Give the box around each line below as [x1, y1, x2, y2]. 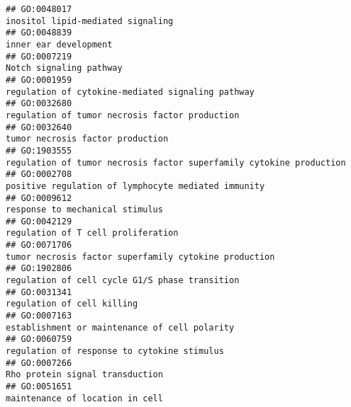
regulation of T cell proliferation [6, 228, 179, 239]
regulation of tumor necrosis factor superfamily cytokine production [6, 157, 346, 168]
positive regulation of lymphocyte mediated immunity [6, 180, 265, 191]
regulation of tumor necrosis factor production [6, 110, 240, 120]
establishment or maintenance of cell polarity [6, 322, 235, 333]
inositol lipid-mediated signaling [6, 16, 174, 26]
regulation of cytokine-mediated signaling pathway [6, 86, 255, 97]
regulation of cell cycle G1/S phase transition [6, 275, 240, 286]
